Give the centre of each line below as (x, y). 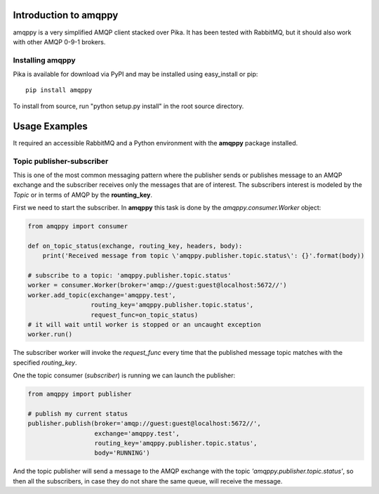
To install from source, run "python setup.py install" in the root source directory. (128, 106)
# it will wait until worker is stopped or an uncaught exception (144, 324)
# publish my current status (78, 414)
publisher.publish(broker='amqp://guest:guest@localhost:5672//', (144, 424)
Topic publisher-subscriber (61, 161)
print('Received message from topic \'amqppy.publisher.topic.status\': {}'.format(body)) (204, 256)
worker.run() (50, 334)
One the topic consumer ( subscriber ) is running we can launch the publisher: (124, 375)
